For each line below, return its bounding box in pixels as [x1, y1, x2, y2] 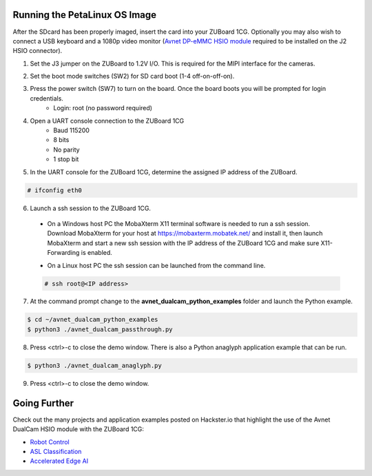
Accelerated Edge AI [30, 457, 89, 465]
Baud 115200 [53, 126, 90, 134]
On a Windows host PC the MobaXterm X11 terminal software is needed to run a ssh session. [47, 219, 310, 227]
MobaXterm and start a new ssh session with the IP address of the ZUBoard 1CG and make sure [47, 238, 320, 247]
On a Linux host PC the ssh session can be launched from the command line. [47, 261, 266, 269]
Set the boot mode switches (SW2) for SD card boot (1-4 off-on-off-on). [30, 72, 235, 81]
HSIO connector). [12, 47, 63, 55]
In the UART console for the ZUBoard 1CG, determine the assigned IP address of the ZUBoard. [30, 167, 298, 176]
